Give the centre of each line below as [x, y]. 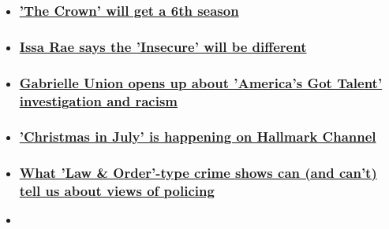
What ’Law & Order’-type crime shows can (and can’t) [198, 173]
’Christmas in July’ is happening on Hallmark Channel [198, 137]
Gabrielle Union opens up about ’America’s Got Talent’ [201, 82]
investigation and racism [99, 100]
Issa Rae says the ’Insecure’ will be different [163, 46]
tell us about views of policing [117, 191]
